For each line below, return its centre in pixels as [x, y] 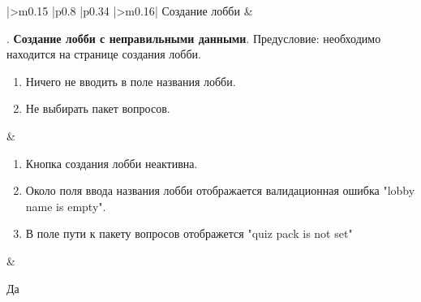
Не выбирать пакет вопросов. [98, 108]
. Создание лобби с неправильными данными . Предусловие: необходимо [194, 38]
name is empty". [66, 206]
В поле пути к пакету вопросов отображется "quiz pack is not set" [189, 233]
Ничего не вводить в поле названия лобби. [131, 81]
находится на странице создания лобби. [104, 54]
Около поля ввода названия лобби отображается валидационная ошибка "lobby [220, 190]
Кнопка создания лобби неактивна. [112, 163]
